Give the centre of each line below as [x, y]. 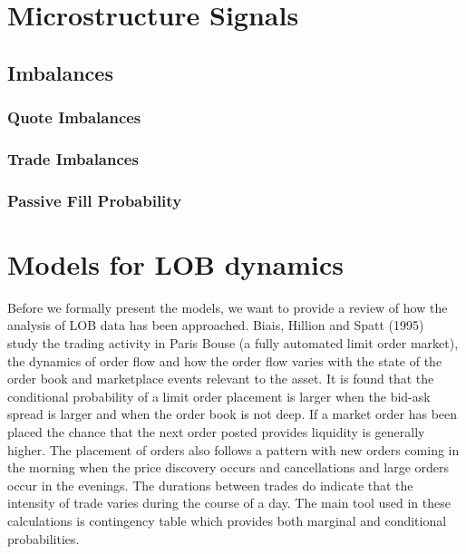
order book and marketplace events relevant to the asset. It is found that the [221, 379]
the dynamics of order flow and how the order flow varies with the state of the [225, 360]
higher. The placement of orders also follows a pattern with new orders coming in [233, 449]
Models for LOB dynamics [175, 263]
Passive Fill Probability [95, 200]
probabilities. [44, 538]
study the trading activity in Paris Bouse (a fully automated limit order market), [233, 343]
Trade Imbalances [73, 158]
